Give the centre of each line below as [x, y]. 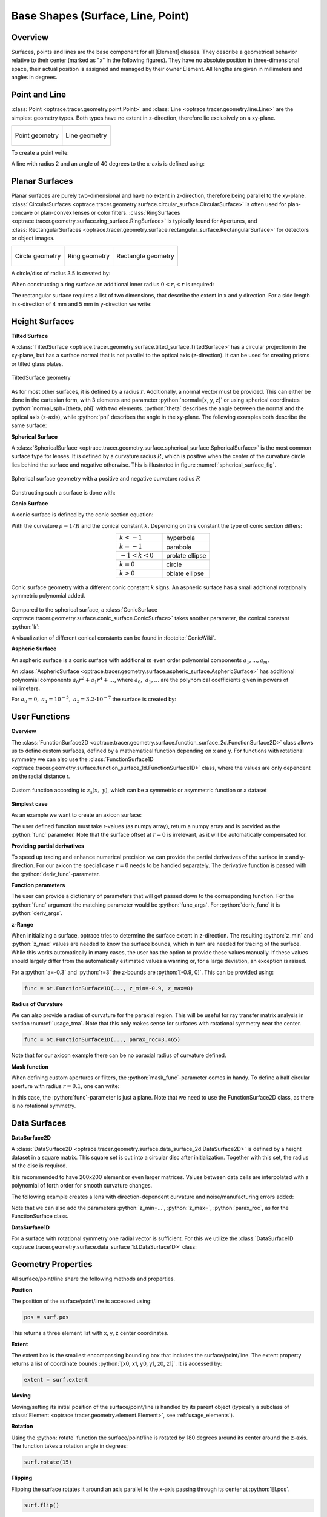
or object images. [33, 238]
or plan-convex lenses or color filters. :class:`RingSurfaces [107, 213]
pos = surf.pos [46, 1317]
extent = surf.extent [56, 1380]
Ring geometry [89, 256]
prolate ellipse [186, 556]
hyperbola [181, 538]
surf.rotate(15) [48, 1462]
